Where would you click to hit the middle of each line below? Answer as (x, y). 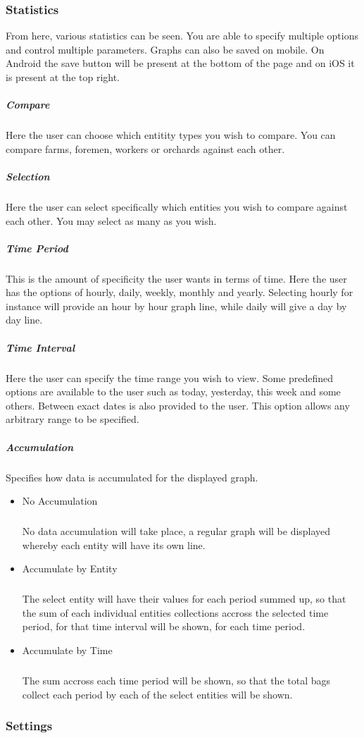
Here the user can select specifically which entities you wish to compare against (177, 206)
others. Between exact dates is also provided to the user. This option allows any (178, 405)
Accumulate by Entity (70, 568)
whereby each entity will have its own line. (114, 545)
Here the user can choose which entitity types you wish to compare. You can (171, 135)
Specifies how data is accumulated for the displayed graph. (132, 477)
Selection (28, 176)
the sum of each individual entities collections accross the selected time (175, 612)
